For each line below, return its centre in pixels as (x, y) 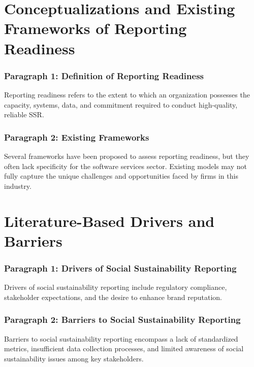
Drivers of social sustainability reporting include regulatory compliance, (116, 287)
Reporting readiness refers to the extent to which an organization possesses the (127, 94)
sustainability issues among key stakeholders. (74, 358)
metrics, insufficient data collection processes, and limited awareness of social (124, 348)
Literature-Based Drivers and (109, 221)
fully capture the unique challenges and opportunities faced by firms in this (121, 176)
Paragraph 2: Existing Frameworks (77, 137)
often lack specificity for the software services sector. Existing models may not (126, 166)
